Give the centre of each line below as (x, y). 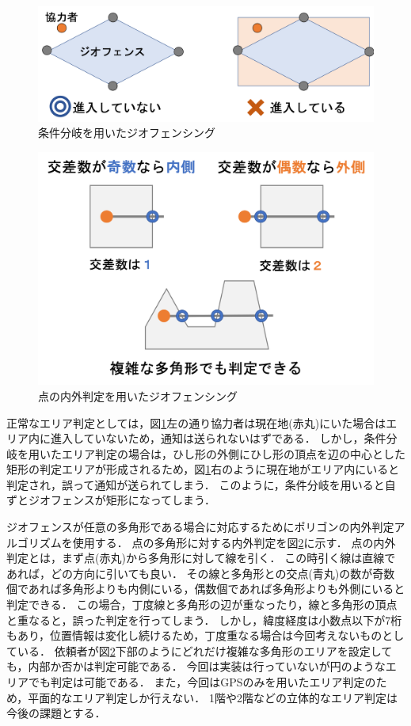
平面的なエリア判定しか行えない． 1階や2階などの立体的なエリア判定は (213, 697)
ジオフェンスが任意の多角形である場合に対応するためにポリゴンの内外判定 (200, 527)
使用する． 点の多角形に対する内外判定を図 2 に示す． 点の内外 (234, 542)
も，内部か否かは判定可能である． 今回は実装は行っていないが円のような (196, 666)
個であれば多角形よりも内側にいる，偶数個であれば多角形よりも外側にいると (206, 589)
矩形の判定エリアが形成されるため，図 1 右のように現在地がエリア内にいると (203, 469)
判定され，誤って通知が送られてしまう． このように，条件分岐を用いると (196, 484)
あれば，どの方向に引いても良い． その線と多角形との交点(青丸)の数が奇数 (201, 573)
